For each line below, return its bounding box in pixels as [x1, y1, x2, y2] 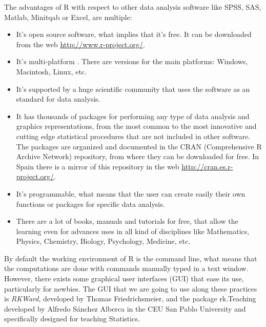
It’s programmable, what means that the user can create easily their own [16, 188, 245, 199]
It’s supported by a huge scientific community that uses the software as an [16, 83, 250, 94]
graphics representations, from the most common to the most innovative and [16, 121, 257, 131]
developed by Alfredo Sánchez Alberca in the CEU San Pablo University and [4, 303, 246, 314]
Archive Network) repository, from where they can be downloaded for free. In [16, 151, 259, 162]
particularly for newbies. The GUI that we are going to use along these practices [4, 283, 257, 294]
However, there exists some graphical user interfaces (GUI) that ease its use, [4, 273, 244, 284]
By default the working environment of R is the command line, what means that [4, 253, 257, 263]
